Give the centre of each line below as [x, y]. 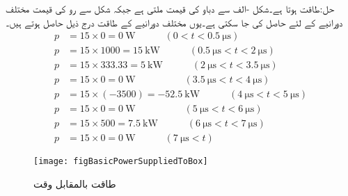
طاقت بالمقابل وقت [75, 184]
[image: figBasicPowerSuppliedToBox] [121, 162]
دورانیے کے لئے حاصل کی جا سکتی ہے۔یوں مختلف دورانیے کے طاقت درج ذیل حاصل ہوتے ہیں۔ [174, 22]
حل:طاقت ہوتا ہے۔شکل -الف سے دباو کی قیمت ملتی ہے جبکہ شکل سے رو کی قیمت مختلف [170, 8]
